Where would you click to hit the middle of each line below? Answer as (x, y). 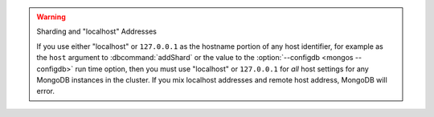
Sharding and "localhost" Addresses (96, 31)
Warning (51, 17)
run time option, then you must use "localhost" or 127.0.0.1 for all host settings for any (222, 69)
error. (46, 91)
